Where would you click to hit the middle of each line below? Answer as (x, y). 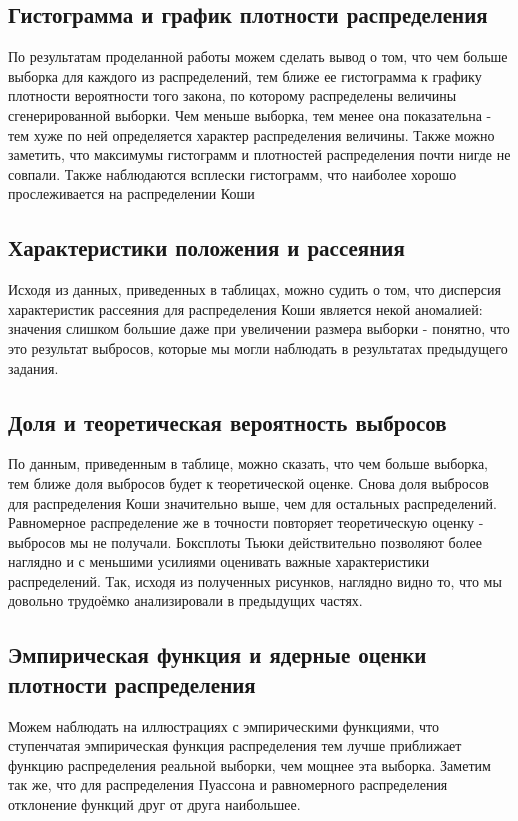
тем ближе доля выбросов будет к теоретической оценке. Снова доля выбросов (248, 482)
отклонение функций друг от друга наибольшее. (154, 804)
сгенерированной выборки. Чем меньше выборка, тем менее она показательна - (250, 114)
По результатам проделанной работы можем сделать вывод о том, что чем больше (258, 56)
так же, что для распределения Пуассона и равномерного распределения (228, 784)
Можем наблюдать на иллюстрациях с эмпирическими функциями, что (223, 725)
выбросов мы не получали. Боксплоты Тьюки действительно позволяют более (245, 541)
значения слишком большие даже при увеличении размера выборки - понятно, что (259, 328)
